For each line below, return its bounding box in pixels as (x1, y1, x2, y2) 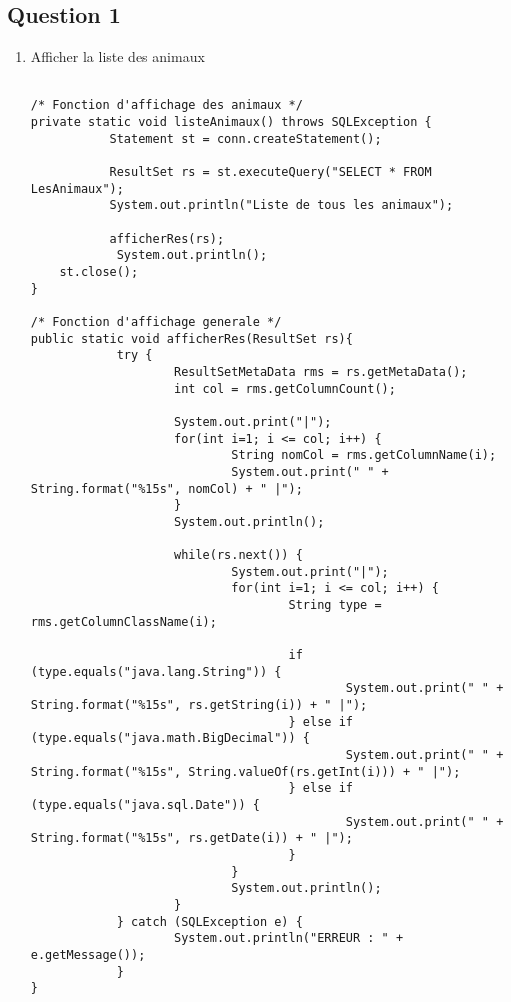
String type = (288, 598, 382, 613)
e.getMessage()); (30, 947, 146, 962)
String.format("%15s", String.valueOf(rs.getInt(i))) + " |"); (30, 764, 461, 779)
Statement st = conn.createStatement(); (109, 131, 382, 146)
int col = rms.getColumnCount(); (173, 381, 396, 396)
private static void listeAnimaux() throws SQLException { (30, 115, 432, 130)
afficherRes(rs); (109, 231, 225, 246)
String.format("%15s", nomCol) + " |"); (30, 481, 303, 496)
